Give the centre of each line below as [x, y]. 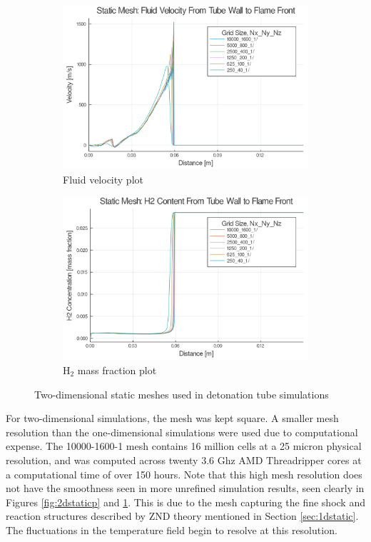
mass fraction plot [117, 370]
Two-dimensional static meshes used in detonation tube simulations [182, 394]
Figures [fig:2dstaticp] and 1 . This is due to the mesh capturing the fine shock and [185, 502]
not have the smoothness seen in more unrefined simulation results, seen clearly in [185, 488]
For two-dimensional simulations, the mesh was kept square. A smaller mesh [172, 418]
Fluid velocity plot [103, 179]
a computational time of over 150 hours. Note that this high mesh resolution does [184, 474]
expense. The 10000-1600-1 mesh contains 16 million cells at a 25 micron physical [184, 446]
